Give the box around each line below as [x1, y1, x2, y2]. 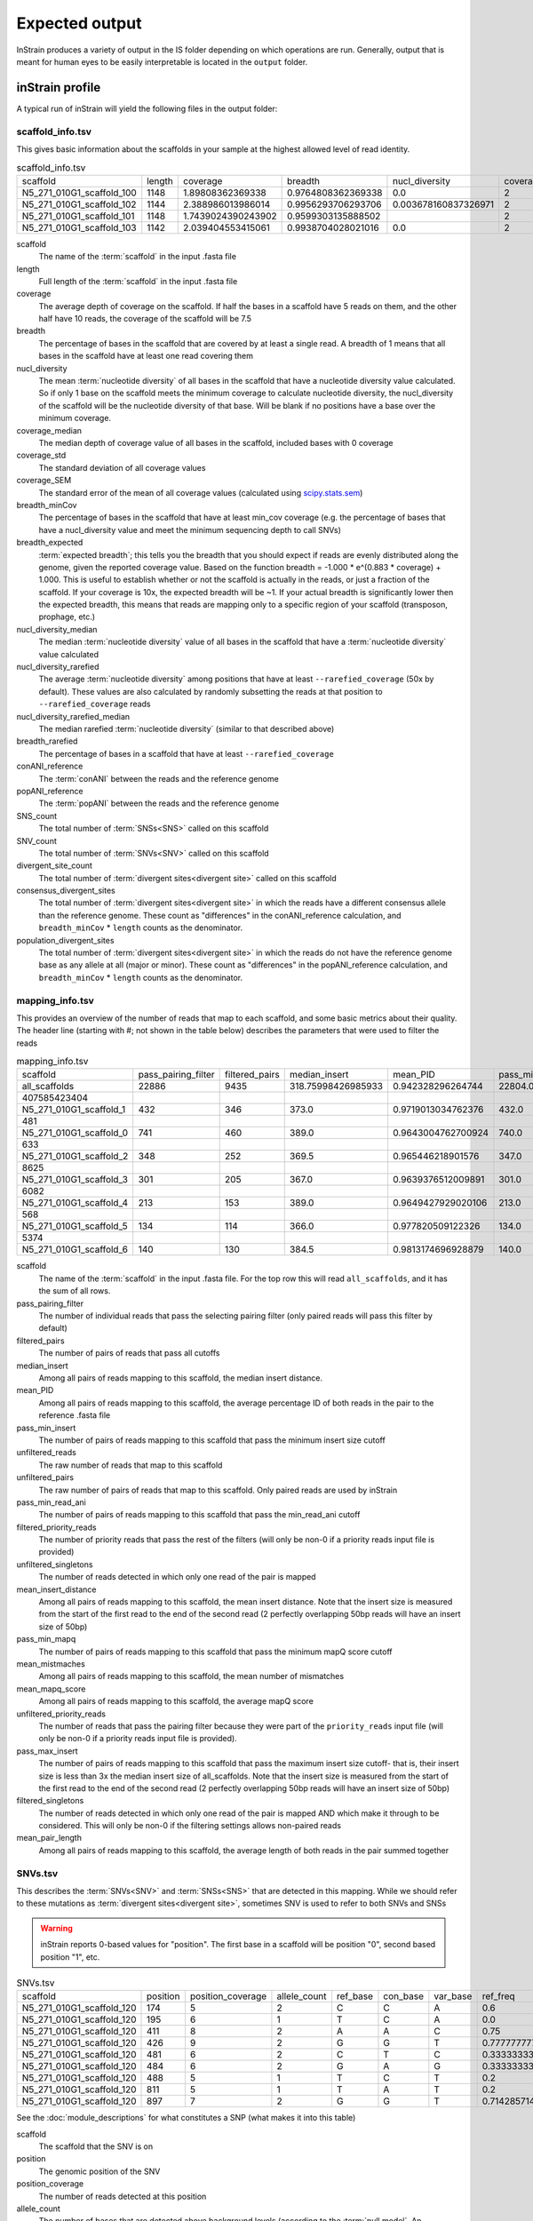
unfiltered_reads [16, 1447, 77, 1458]
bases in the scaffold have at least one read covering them [38, 351, 253, 362]
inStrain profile [16, 80, 101, 95]
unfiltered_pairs [16, 1472, 75, 1483]
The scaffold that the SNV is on [38, 2141, 154, 2152]
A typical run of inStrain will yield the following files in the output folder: [16, 103, 278, 114]
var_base [434, 1990, 473, 2002]
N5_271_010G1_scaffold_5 [21, 1220, 128, 1232]
